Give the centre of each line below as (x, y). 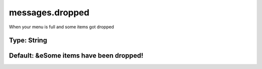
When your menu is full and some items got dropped (61, 27)
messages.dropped (49, 12)
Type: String (28, 40)
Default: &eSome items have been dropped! (76, 56)
